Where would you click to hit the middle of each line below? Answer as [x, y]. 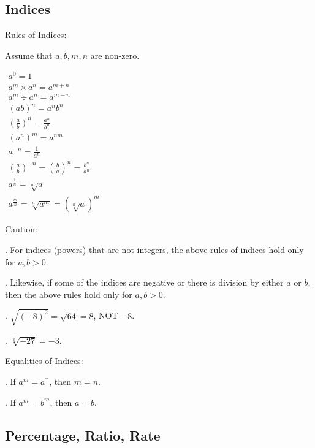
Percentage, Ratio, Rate [83, 435]
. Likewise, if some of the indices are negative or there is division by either [144, 282]
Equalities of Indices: [44, 361]
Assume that [29, 55]
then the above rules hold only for [69, 294]
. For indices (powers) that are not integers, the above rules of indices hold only [154, 249]
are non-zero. [115, 55]
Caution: [21, 229]
